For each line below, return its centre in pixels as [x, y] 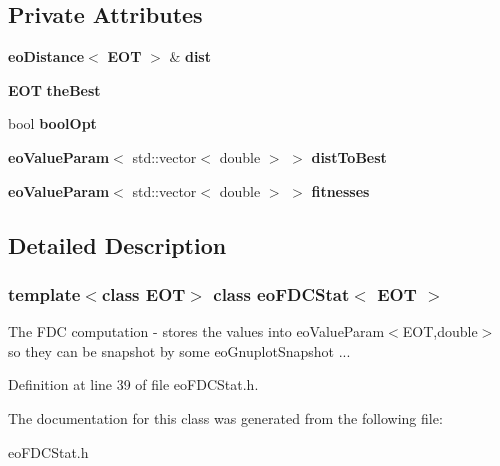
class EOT [143, 293]
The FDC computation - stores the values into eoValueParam [196, 331]
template [44, 293]
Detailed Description [117, 244]
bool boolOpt [52, 123]
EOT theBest [54, 89]
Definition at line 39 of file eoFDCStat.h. [133, 384]
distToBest [349, 156]
